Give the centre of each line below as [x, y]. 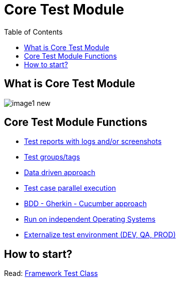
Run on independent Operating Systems [90, 219]
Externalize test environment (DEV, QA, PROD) [100, 235]
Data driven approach [60, 173]
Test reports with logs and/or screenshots [93, 142]
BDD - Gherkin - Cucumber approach [85, 204]
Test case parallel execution [70, 188]
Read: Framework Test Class [51, 273]
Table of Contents [33, 32]
